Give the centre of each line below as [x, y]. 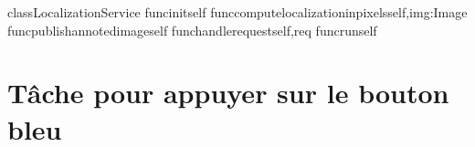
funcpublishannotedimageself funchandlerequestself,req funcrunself [192, 30]
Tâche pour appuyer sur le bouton [228, 93]
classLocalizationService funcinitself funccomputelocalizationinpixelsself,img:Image [237, 12]
